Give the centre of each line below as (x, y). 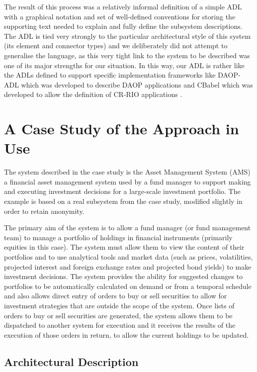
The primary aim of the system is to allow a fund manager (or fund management (128, 228)
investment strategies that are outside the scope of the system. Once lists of (119, 305)
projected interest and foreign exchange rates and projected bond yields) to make (128, 266)
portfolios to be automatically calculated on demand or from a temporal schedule (128, 286)
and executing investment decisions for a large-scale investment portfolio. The (122, 191)
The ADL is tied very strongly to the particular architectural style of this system (128, 36)
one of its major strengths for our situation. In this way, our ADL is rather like (124, 65)
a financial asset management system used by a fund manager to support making (128, 181)
